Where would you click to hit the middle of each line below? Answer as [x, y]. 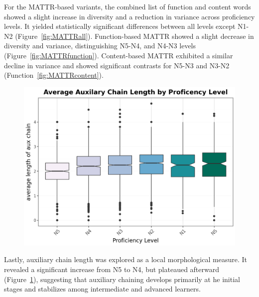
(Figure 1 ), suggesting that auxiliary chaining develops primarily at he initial [122, 279]
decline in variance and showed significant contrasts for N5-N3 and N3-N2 [117, 65]
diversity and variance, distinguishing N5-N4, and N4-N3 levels [100, 46]
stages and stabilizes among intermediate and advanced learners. [102, 289]
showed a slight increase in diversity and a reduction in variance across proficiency [129, 16]
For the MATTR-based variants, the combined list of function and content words [128, 6]
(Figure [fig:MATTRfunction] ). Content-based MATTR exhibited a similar [119, 55]
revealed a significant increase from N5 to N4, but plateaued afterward [112, 269]
